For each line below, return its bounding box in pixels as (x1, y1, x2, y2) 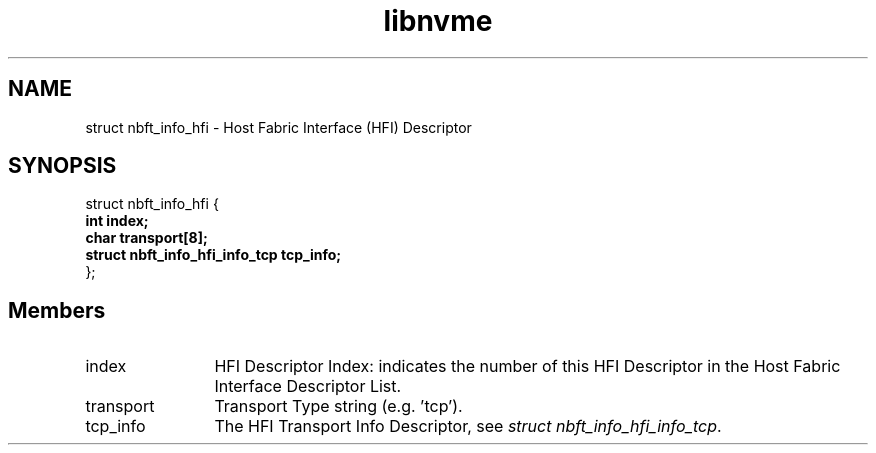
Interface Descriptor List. (214, 376, 402, 397)
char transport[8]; (85, 229, 208, 247)
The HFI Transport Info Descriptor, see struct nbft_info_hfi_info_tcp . (214, 416, 722, 437)
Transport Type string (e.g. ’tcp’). (214, 396, 463, 417)
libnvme (383, 4, 493, 38)
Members (8, 297, 106, 323)
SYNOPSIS (8, 153, 117, 179)
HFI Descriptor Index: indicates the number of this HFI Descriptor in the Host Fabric (214, 356, 841, 377)
